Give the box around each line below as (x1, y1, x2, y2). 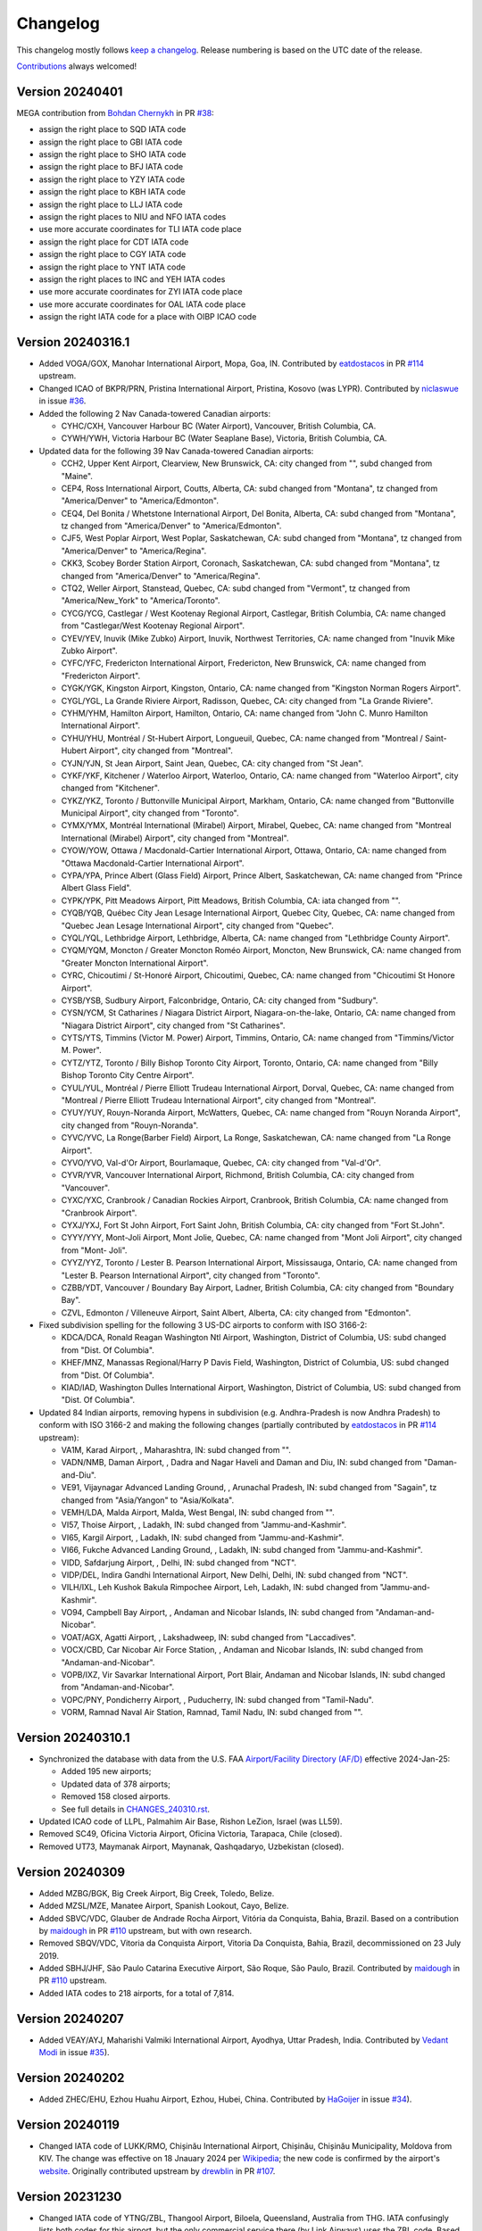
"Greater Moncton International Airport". (61, 958, 209, 968)
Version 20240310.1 (16, 1730, 130, 1745)
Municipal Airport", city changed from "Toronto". (61, 808, 240, 818)
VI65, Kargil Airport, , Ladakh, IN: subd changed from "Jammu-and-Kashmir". (61, 1531, 345, 1543)
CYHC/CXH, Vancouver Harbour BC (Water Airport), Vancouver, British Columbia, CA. (61, 420, 377, 431)
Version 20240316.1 (16, 335, 130, 350)
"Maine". (61, 470, 94, 481)
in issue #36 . (38, 395, 87, 406)
